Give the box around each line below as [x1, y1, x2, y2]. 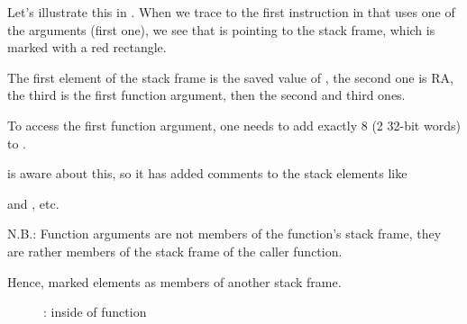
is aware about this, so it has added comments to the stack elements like [7, 164, 407, 183]
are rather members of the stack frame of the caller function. [7, 241, 343, 260]
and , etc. [7, 193, 60, 212]
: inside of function [43, 302, 147, 321]
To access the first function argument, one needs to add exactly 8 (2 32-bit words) [7, 115, 461, 134]
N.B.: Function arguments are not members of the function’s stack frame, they [7, 224, 442, 243]
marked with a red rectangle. [7, 38, 167, 57]
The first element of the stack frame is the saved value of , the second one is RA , [7, 67, 453, 86]
